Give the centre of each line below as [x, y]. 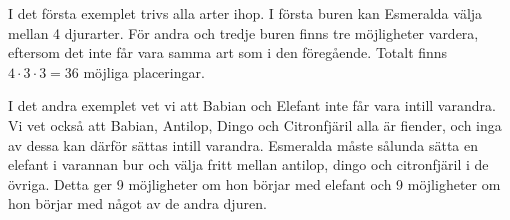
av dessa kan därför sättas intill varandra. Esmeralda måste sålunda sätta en [243, 144]
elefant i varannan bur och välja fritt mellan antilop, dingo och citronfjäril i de [248, 164]
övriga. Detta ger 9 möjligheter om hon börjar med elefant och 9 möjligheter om [254, 183]
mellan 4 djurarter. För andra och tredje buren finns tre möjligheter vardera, [243, 32]
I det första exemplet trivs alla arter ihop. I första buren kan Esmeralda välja [245, 13]
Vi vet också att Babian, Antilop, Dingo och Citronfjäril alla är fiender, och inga [255, 124]
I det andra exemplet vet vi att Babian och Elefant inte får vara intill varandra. [252, 105]
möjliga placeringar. [144, 71]
